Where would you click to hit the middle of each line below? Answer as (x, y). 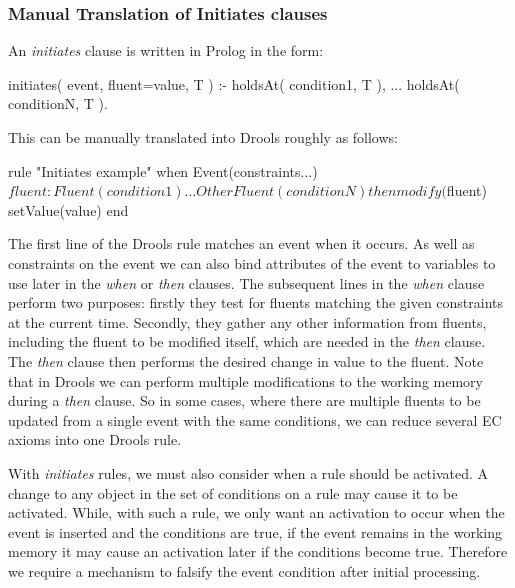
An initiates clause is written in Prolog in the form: (166, 50)
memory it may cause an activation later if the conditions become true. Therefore (258, 551)
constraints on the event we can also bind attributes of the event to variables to (252, 262)
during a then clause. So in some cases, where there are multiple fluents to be (244, 400)
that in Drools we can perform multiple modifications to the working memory (245, 380)
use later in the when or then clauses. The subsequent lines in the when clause (246, 282)
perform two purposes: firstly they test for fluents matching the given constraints (256, 302)
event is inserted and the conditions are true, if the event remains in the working (255, 531)
